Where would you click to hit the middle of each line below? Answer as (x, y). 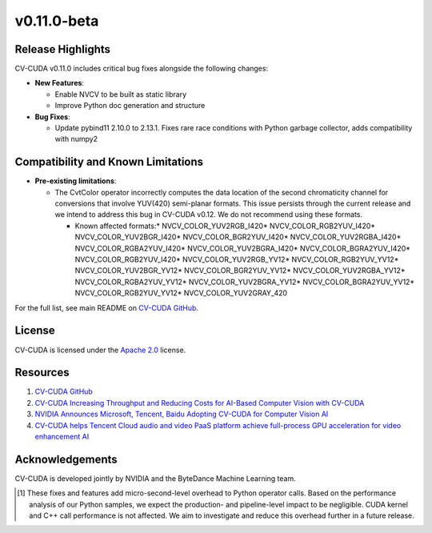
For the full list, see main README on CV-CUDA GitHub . (107, 307)
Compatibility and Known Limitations (109, 162)
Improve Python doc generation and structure (130, 106)
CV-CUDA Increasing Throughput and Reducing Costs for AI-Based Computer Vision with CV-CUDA (200, 403)
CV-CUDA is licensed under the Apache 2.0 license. (100, 350)
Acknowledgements (66, 459)
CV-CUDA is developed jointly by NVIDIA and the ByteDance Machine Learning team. (155, 478)
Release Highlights (63, 49)
